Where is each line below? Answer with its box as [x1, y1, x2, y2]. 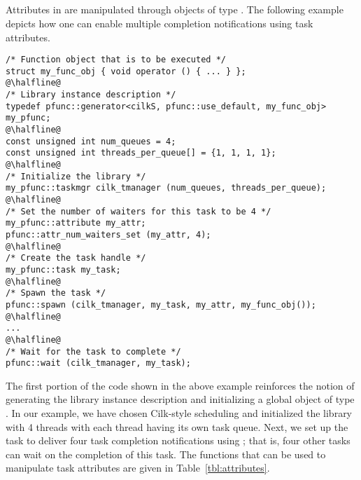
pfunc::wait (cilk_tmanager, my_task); [6, 358, 191, 369]
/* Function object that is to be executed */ [6, 55, 226, 65]
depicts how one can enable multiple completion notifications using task [6, 15, 313, 30]
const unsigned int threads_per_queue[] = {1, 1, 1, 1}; [6, 148, 276, 158]
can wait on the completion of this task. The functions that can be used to [6, 446, 326, 461]
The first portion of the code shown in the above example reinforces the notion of [6, 378, 355, 392]
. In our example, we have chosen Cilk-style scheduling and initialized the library [6, 406, 353, 420]
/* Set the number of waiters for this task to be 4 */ [6, 206, 271, 217]
